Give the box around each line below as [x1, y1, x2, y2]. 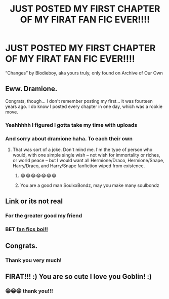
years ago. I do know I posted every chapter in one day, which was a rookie [5, 103, 163, 109]
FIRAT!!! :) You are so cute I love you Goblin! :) [5, 272, 152, 281]
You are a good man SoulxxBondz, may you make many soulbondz [20, 182, 159, 188]
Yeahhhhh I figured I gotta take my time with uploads [5, 121, 138, 128]
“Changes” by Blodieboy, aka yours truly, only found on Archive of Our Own [5, 69, 163, 76]
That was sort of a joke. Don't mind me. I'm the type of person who [12, 146, 153, 153]
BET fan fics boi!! [5, 226, 48, 233]
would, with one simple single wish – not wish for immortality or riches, [12, 152, 160, 158]
